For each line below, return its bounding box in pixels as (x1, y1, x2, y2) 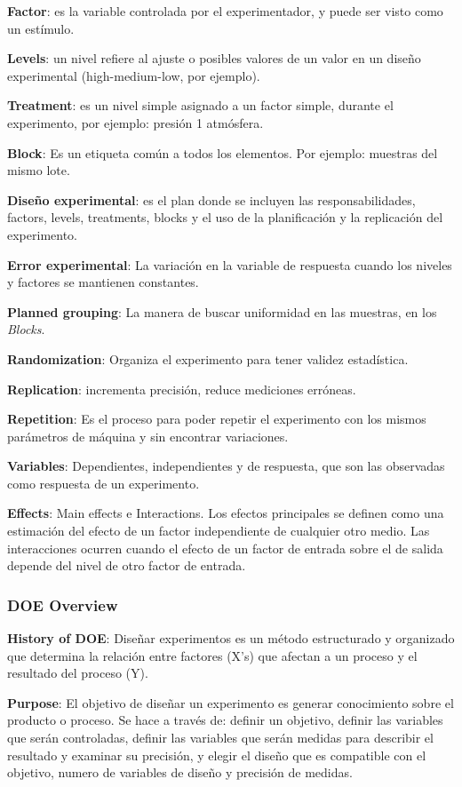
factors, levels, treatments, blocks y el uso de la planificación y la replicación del (7, 208, 443, 227)
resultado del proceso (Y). (7, 664, 148, 682)
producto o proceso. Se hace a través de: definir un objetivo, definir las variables (7, 711, 443, 729)
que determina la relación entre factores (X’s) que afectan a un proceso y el (7, 646, 418, 664)
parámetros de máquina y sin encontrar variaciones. (7, 426, 289, 445)
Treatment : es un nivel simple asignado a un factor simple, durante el (7, 96, 394, 115)
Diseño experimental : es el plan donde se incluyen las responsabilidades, (7, 190, 416, 209)
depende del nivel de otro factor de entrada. (7, 556, 246, 575)
